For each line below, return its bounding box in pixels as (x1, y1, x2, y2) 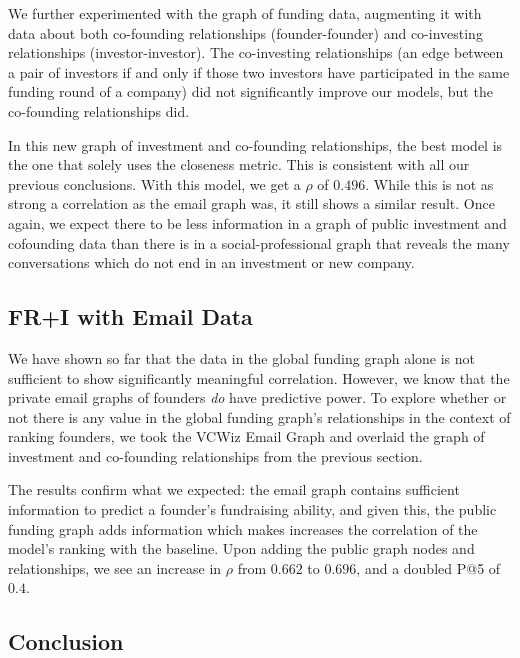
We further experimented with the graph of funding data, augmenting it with (8, 3, 482, 23)
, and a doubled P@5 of (356, 557, 501, 578)
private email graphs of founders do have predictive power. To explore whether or (8, 387, 507, 408)
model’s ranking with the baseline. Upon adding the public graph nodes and (8, 538, 475, 559)
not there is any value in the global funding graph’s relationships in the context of (8, 406, 511, 427)
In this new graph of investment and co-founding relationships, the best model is (8, 134, 503, 155)
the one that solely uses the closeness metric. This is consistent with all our (8, 154, 470, 175)
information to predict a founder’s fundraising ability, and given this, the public (8, 499, 497, 520)
